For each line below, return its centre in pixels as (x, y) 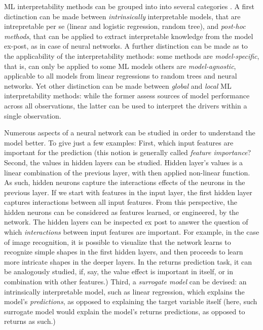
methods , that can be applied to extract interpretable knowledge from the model (129, 36)
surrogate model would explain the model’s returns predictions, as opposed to (125, 311)
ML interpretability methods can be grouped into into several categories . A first (129, 6)
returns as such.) (30, 321)
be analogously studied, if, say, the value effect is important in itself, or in (119, 271)
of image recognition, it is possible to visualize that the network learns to (118, 242)
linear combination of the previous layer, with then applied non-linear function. (127, 172)
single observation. (33, 115)
